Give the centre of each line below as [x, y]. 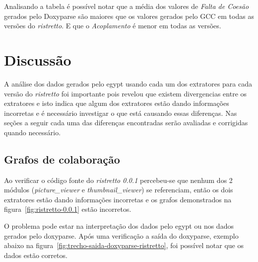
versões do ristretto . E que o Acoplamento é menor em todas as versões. [113, 26]
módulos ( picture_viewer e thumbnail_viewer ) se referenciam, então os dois [119, 190]
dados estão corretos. [36, 255]
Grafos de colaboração [62, 159]
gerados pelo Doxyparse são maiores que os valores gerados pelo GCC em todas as [129, 16]
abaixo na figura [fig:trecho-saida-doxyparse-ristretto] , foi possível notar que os [124, 245]
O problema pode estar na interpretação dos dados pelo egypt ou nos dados [119, 226]
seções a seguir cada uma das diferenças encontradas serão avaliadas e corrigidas [126, 123]
